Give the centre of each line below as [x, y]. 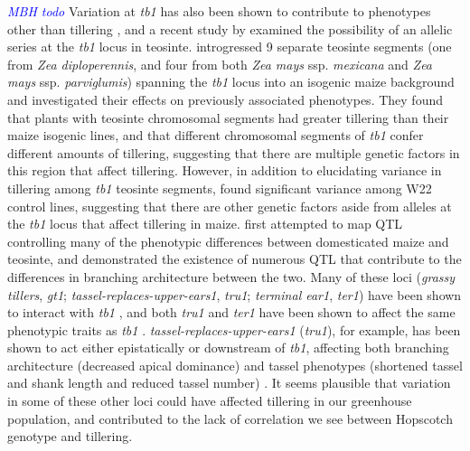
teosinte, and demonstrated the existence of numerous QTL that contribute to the [235, 259]
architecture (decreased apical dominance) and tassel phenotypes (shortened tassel [235, 365]
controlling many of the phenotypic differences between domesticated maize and [228, 241]
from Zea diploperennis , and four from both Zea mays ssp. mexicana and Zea [220, 64]
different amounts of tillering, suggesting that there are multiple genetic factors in [234, 152]
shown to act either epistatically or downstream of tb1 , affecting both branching [228, 348]
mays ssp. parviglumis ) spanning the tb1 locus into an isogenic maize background [231, 82]
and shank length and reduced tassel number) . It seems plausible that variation [229, 383]
